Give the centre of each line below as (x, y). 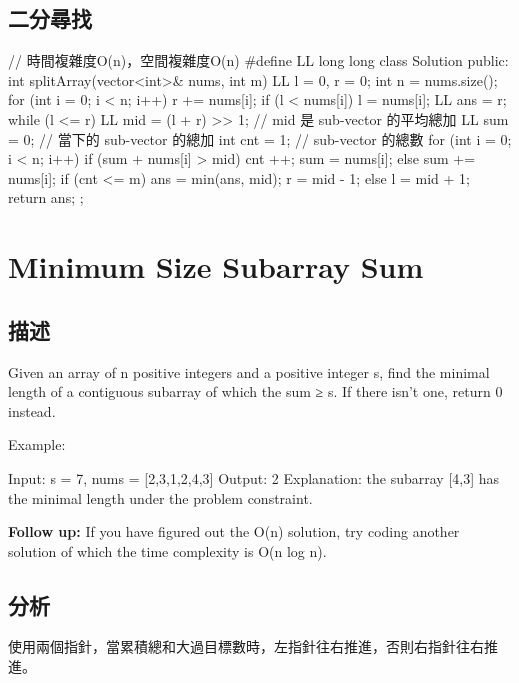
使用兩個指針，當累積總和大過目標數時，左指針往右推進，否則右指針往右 (246, 646)
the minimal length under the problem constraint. (160, 497)
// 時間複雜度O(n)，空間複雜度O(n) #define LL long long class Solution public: (258, 60)
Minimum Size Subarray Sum (216, 266)
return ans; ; (46, 197)
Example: (37, 444)
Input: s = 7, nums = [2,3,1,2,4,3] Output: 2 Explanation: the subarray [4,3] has (254, 477)
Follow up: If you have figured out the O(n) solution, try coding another (234, 531)
